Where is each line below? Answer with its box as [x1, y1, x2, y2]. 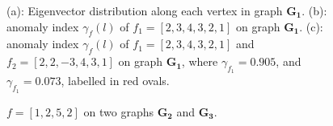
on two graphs [83, 103, 154, 120]
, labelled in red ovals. [61, 72, 170, 89]
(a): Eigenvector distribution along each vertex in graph [6, 2, 283, 18]
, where [181, 53, 218, 70]
